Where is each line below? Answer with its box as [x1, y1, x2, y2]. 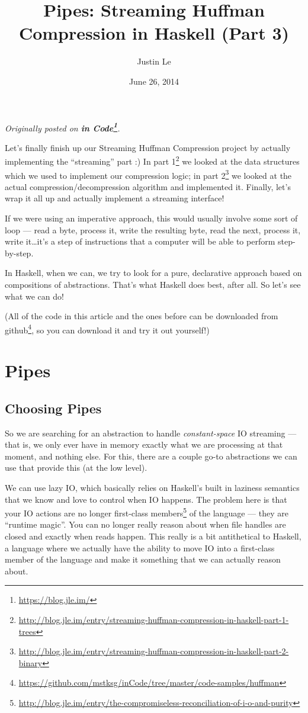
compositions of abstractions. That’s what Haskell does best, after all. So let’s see [5, 278, 301, 290]
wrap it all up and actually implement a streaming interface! [5, 192, 224, 204]
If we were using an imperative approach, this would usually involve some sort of [5, 212, 298, 224]
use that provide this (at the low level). [5, 461, 147, 474]
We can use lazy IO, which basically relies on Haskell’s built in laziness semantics [5, 481, 300, 493]
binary [18, 656, 43, 669]
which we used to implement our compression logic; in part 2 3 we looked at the [5, 167, 292, 181]
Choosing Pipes [5, 399, 102, 417]
